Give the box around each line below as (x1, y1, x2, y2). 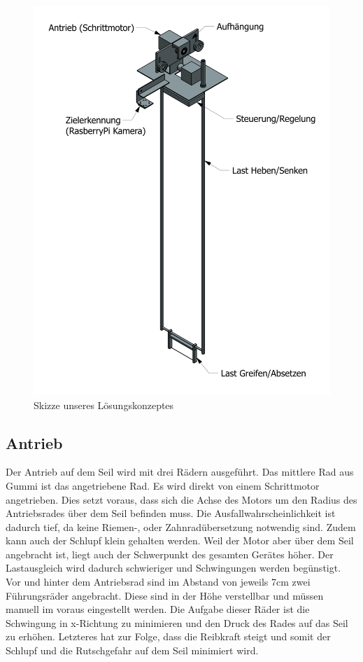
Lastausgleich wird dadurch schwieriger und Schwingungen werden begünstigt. (6, 560, 341, 575)
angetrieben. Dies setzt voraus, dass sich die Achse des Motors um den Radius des (6, 492, 357, 506)
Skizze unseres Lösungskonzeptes (34, 397, 174, 412)
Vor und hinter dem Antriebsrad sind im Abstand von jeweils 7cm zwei (6, 574, 311, 589)
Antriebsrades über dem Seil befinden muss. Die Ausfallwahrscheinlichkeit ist (6, 506, 336, 520)
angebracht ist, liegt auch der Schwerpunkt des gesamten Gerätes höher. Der (6, 546, 334, 561)
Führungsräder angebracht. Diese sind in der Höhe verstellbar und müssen (6, 588, 324, 602)
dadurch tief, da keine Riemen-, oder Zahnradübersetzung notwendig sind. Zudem (6, 519, 356, 534)
